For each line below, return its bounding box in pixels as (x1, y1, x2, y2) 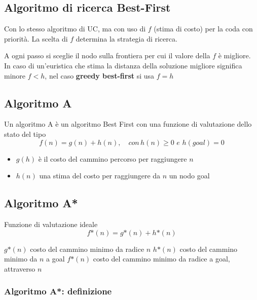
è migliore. (218, 50, 251, 61)
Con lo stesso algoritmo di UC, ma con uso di (4, 23, 146, 34)
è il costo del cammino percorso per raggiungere (38, 153, 187, 164)
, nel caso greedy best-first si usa (45, 70, 155, 81)
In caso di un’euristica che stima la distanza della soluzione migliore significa (4, 60, 242, 70)
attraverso (4, 263, 35, 274)
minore (4, 70, 26, 81)
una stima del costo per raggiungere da (39, 170, 161, 181)
